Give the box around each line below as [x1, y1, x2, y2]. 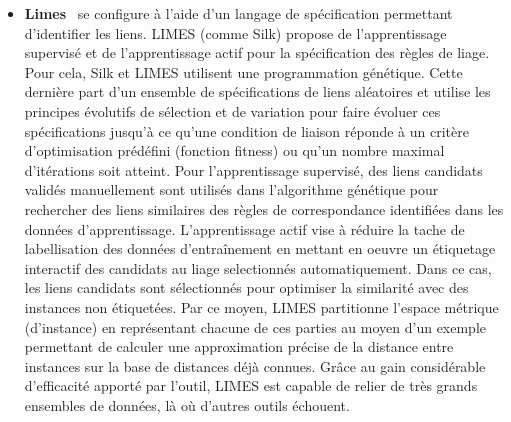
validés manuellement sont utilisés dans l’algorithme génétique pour [24, 179, 439, 200]
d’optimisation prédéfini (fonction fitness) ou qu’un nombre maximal [24, 140, 445, 161]
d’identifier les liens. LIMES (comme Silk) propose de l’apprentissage [24, 22, 447, 43]
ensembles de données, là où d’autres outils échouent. [24, 394, 350, 415]
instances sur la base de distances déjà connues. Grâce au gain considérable [24, 355, 486, 376]
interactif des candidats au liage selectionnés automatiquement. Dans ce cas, [24, 257, 492, 278]
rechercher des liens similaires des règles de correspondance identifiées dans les [24, 198, 504, 219]
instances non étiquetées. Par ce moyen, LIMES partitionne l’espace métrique [24, 296, 499, 317]
